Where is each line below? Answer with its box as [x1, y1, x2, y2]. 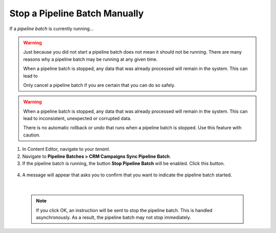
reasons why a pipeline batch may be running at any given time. [23, 56, 158, 62]
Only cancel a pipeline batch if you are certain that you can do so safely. [23, 82, 176, 88]
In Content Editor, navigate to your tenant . [22, 146, 110, 152]
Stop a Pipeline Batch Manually [9, 8, 144, 19]
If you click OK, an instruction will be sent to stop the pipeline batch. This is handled [36, 207, 213, 213]
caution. [23, 132, 40, 138]
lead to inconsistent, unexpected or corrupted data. [23, 115, 132, 122]
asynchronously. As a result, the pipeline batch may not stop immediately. [36, 214, 191, 220]
